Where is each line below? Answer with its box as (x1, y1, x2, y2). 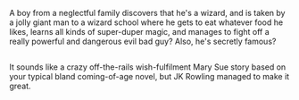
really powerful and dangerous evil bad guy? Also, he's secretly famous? (9, 36, 277, 46)
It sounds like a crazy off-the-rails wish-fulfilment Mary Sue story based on (9, 62, 287, 72)
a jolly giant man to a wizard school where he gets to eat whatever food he (9, 17, 284, 28)
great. (9, 80, 31, 92)
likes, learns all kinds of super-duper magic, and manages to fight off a (9, 27, 270, 37)
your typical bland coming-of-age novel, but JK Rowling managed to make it (9, 71, 290, 82)
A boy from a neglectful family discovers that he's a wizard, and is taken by (9, 8, 286, 18)
